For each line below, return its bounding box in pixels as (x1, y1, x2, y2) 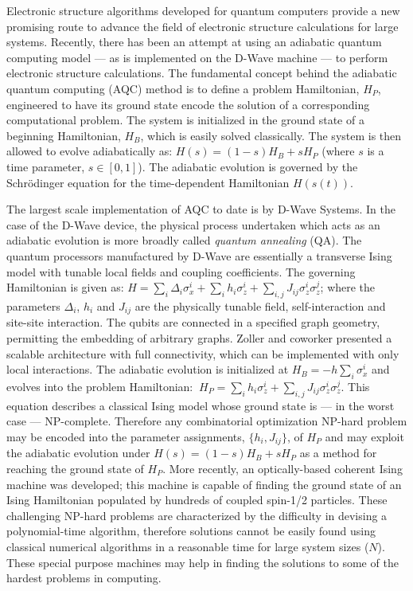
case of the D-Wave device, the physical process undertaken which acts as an (6, 216, 380, 233)
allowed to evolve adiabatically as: (6, 143, 173, 159)
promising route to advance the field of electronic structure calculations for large (6, 18, 399, 34)
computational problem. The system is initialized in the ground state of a (6, 112, 364, 128)
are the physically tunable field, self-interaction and (134, 297, 386, 314)
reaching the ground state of (6, 460, 144, 476)
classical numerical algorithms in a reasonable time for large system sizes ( (6, 538, 369, 554)
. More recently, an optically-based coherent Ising (162, 460, 403, 476)
